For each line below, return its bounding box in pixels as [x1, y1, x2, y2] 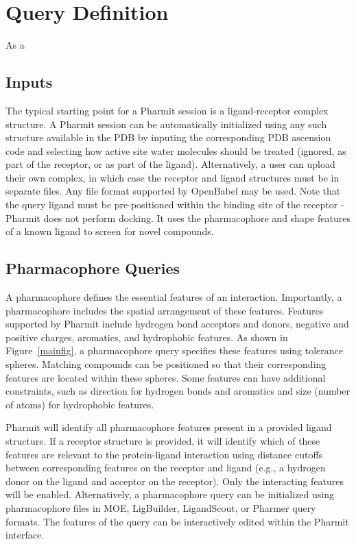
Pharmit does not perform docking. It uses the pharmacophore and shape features [5, 210, 351, 225]
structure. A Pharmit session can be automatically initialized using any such [5, 116, 327, 131]
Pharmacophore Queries [5, 258, 180, 279]
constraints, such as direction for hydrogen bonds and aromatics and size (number [5, 384, 351, 398]
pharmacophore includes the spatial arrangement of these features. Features [5, 303, 324, 317]
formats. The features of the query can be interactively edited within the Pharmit [5, 514, 349, 528]
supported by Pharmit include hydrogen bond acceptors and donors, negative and [5, 317, 349, 331]
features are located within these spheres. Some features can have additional [5, 370, 326, 384]
